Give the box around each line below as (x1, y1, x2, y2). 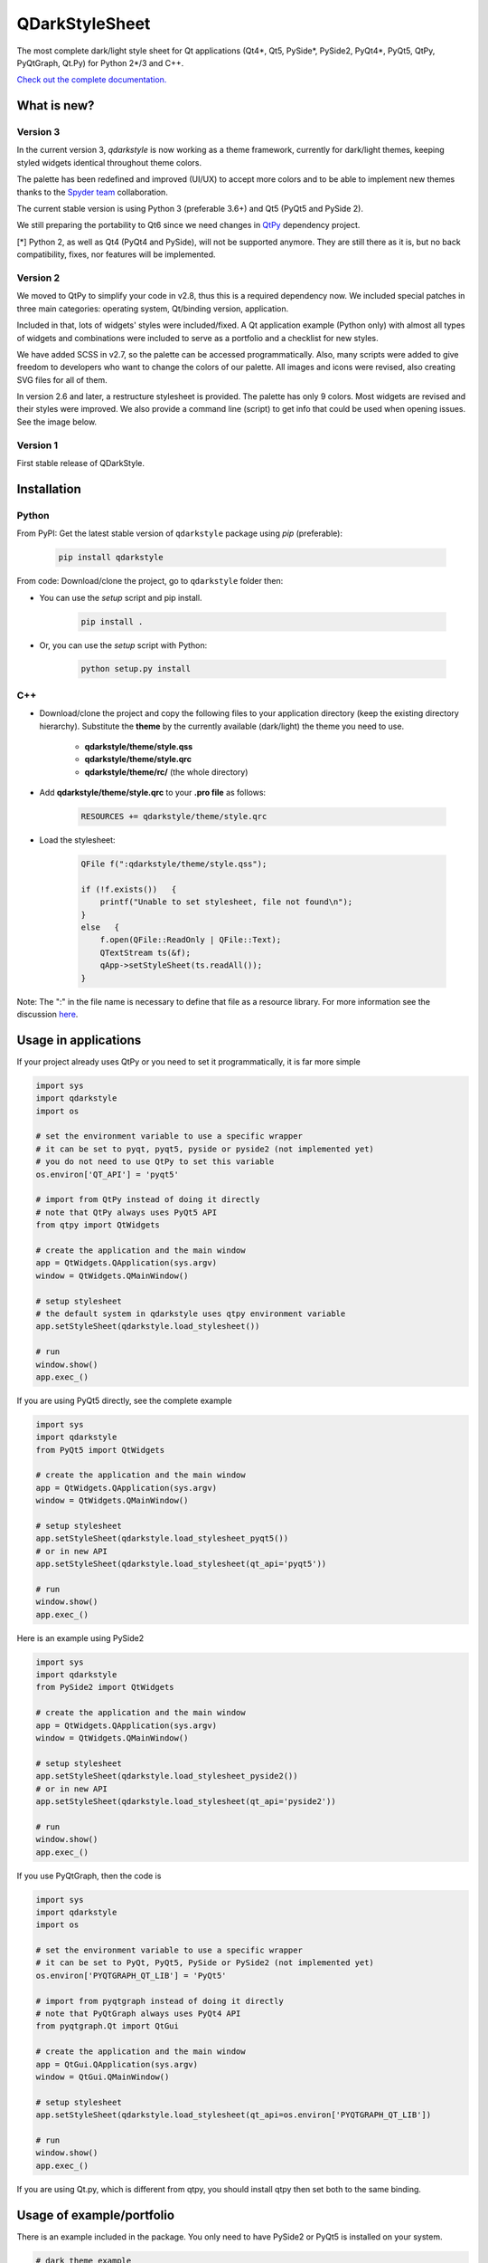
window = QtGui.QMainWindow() (35, 2071, 170, 2082)
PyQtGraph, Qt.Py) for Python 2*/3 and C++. (16, 57, 184, 68)
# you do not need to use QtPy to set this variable (35, 1157, 275, 1167)
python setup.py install (80, 664, 192, 674)
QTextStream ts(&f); (99, 947, 192, 958)
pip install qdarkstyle (58, 552, 164, 563)
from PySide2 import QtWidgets (35, 1682, 175, 1693)
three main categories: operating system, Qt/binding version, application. (16, 303, 289, 314)
